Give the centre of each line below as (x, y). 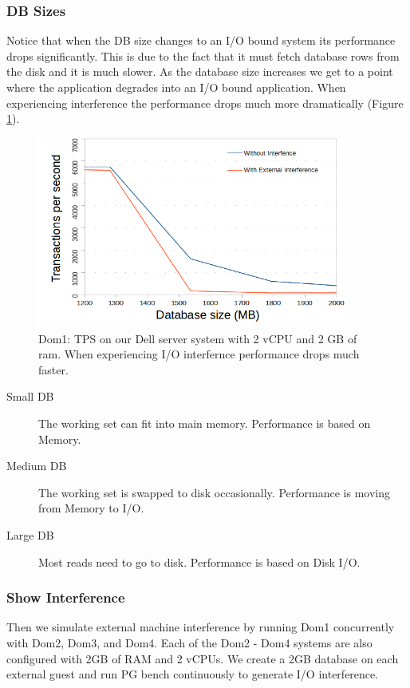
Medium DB (37, 466)
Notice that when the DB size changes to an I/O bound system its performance (201, 40)
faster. (53, 369)
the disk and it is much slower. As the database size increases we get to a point (200, 71)
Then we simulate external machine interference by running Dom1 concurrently (201, 627)
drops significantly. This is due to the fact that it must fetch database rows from (203, 55)
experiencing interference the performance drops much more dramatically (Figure (205, 103)
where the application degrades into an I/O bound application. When (176, 87)
